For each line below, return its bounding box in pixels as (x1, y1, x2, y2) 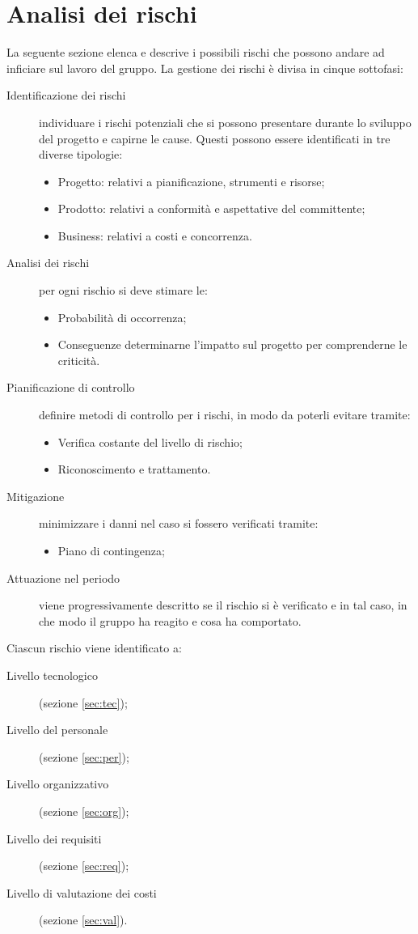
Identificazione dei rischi (6, 87, 126, 104)
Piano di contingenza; (57, 542, 165, 558)
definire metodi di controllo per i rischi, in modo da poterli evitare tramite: (39, 406, 411, 423)
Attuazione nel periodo (6, 569, 120, 586)
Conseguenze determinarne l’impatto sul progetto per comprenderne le (57, 336, 407, 353)
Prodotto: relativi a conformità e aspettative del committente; (57, 200, 365, 217)
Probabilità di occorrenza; (57, 308, 187, 325)
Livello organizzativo (6, 775, 109, 792)
